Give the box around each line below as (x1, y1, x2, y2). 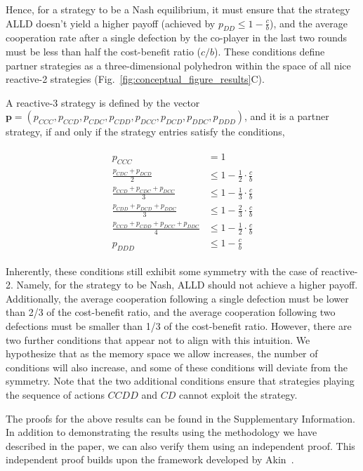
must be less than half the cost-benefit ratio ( (6, 44, 201, 58)
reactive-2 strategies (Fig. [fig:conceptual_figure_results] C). (6, 72, 265, 86)
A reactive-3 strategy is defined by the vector (6, 95, 200, 110)
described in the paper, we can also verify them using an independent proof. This (6, 438, 355, 453)
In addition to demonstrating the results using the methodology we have (6, 425, 317, 439)
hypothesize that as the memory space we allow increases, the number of (6, 346, 318, 361)
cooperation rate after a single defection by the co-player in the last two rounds (6, 30, 348, 45)
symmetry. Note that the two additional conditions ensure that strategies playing (6, 373, 355, 388)
